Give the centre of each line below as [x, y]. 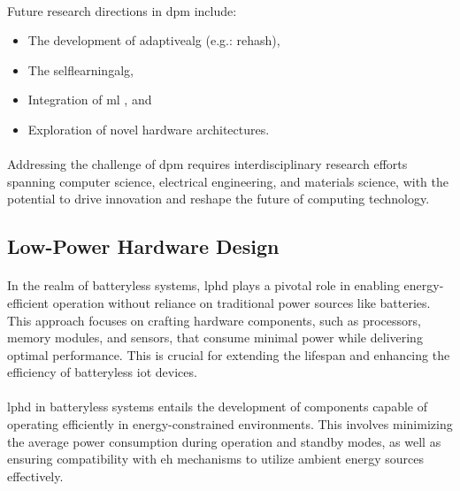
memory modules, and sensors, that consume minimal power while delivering [215, 338]
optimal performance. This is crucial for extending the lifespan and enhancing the [229, 354]
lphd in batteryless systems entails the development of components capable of [217, 407]
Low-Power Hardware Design [143, 246]
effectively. [35, 476]
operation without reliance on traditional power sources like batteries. [241, 302]
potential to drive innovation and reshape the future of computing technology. [218, 199]
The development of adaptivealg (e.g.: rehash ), [154, 40]
